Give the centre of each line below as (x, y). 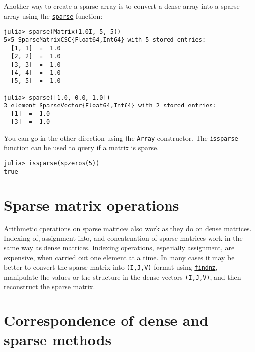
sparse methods (58, 339)
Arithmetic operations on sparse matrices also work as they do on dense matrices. (128, 228)
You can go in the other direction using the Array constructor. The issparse (121, 138)
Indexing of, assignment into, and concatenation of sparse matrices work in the (123, 238)
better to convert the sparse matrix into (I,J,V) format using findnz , (111, 267)
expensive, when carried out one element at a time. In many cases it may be (119, 257)
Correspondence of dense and (106, 320)
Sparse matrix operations (92, 204)
